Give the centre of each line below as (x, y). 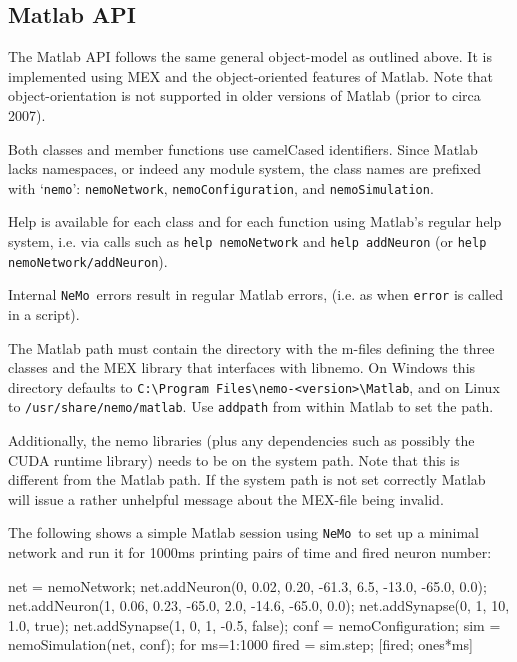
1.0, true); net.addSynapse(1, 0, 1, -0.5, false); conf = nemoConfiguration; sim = (254, 624)
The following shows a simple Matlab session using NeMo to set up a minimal (243, 532)
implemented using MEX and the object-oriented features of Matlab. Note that (251, 75)
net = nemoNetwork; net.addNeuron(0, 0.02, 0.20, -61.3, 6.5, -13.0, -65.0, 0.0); (247, 585)
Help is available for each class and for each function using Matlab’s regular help (255, 221)
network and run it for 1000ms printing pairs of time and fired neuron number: (250, 552)
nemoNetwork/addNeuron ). (88, 260)
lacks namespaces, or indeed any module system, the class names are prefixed (245, 168)
